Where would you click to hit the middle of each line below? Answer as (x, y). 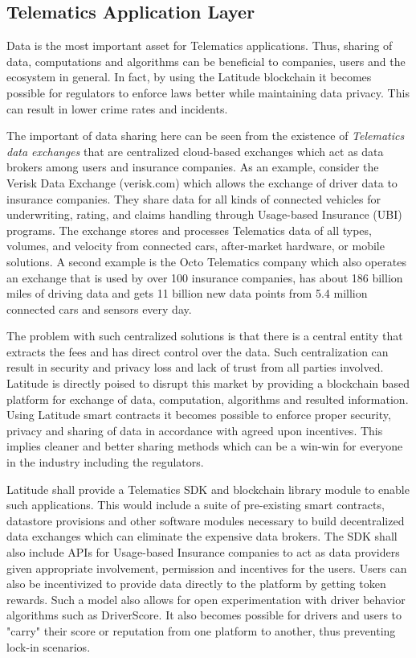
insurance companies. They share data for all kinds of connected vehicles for (194, 198)
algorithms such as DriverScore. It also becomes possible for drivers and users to (204, 615)
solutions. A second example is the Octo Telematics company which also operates (206, 261)
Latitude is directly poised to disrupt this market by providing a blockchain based (208, 383)
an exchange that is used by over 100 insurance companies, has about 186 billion (205, 277)
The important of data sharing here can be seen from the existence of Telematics (206, 136)
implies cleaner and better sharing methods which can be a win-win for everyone (205, 446)
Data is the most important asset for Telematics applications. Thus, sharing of (200, 45)
